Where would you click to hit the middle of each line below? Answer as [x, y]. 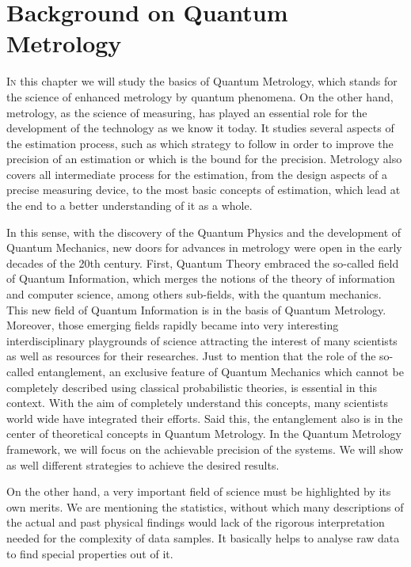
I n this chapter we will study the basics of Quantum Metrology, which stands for [202, 81]
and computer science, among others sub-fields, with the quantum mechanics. [194, 294]
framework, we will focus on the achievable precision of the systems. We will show [205, 449]
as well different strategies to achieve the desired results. [143, 464]
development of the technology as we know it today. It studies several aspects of [200, 128]
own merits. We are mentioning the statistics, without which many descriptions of [205, 506]
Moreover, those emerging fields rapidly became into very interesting [173, 325]
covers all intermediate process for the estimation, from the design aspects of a [197, 174]
